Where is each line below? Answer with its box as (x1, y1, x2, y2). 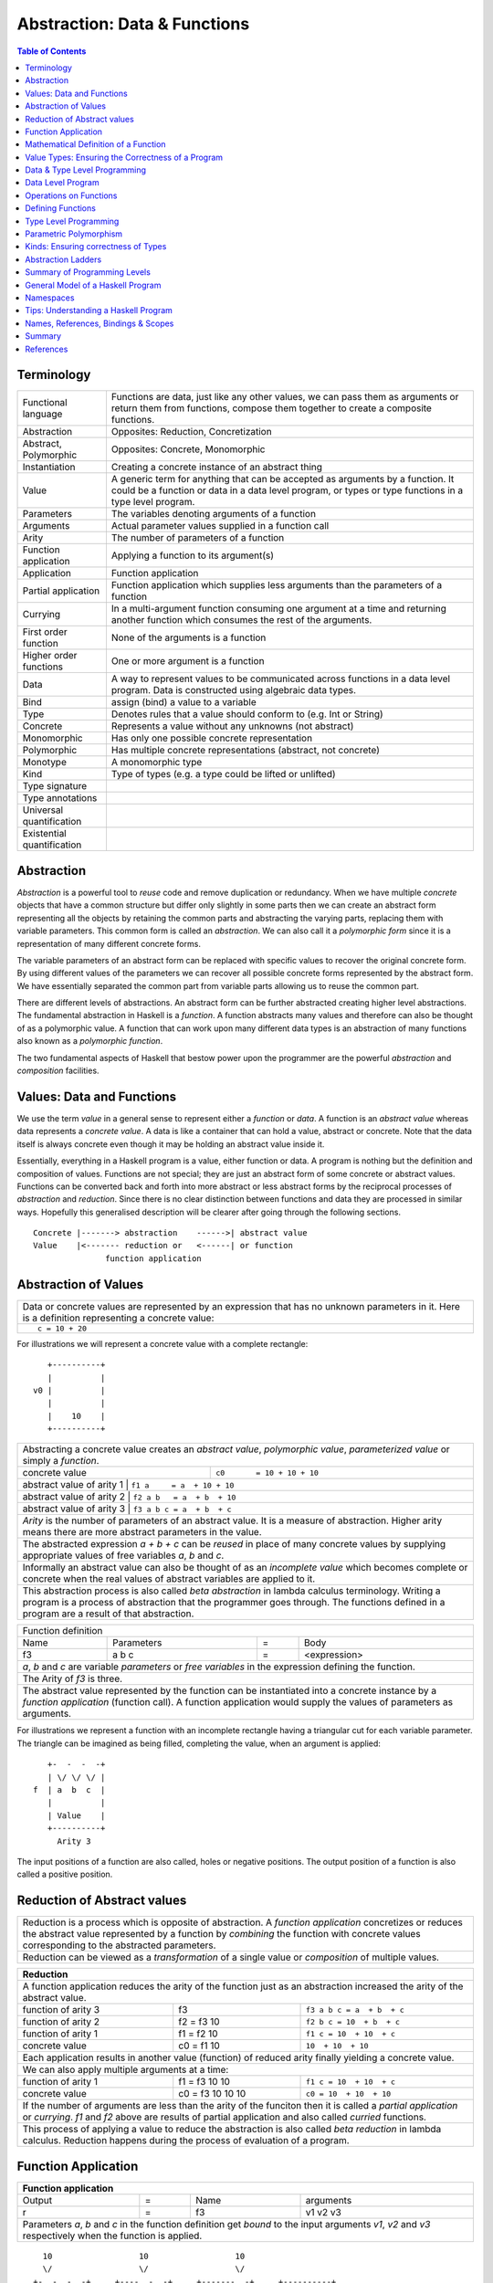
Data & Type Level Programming (25, 164, 146, 175)
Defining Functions (25, 203, 96, 214)
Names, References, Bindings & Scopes (25, 318, 174, 329)
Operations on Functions (25, 190, 118, 201)
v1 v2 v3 (305, 2205, 341, 2218)
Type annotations (22, 792, 98, 805)
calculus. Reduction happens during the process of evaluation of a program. (22, 2134, 351, 2147)
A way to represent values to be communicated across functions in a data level (110, 672, 451, 685)
